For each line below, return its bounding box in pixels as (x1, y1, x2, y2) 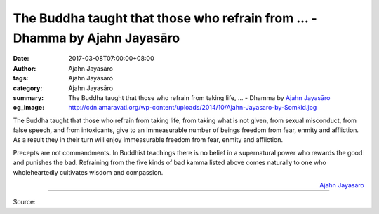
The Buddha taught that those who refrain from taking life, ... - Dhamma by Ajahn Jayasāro (68, 93, 331, 101)
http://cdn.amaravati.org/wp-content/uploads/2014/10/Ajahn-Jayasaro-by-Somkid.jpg (68, 104, 317, 112)
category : (13, 84, 43, 92)
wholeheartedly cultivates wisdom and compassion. (13, 168, 164, 176)
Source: (13, 198, 36, 206)
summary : (13, 93, 44, 101)
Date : (13, 55, 29, 63)
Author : (13, 64, 36, 73)
